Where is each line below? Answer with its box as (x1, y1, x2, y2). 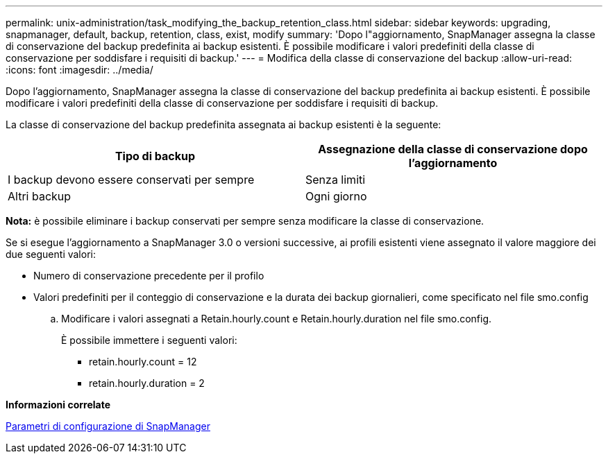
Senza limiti (305, 173, 366, 187)
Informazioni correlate (6, 399, 111, 410)
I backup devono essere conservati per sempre (8, 173, 255, 187)
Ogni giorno (305, 189, 367, 203)
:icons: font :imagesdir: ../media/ (6, 64, 153, 76)
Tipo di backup (115, 149, 196, 163)
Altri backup (8, 189, 71, 203)
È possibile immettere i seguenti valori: (61, 334, 237, 346)
